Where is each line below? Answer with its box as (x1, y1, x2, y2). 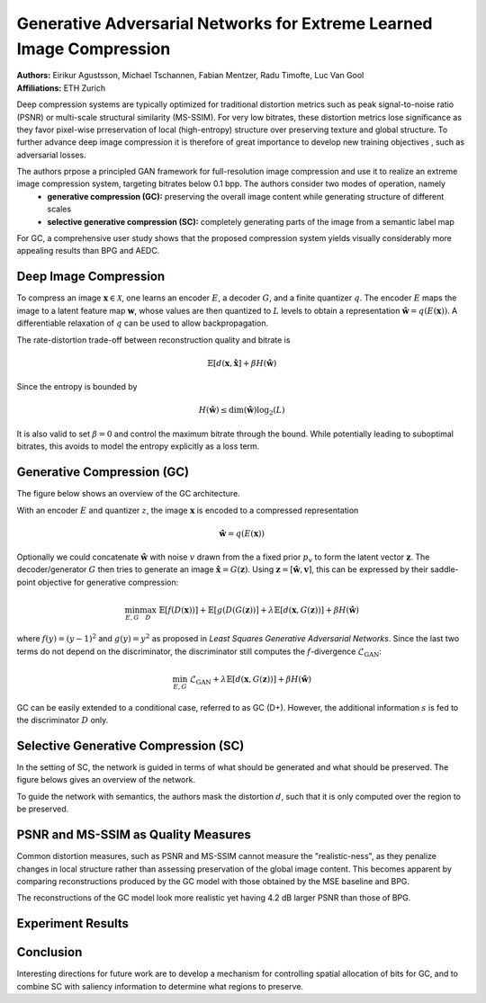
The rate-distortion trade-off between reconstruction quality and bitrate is (16, 334, 291, 345)
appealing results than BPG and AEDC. (16, 246, 160, 256)
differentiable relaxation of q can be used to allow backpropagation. (16, 318, 269, 328)
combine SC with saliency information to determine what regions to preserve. (16, 981, 304, 991)
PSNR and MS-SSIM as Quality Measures (16, 828, 251, 843)
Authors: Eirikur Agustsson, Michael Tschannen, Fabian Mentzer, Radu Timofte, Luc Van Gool (16, 70, 364, 81)
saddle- (430, 564, 459, 575)
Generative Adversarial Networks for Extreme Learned (16, 13, 433, 33)
